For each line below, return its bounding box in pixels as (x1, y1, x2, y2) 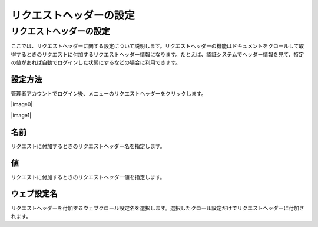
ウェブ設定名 (11, 189, 58, 199)
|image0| (11, 101, 33, 108)
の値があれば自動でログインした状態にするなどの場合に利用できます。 (11, 59, 181, 66)
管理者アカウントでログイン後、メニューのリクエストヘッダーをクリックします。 (11, 90, 207, 97)
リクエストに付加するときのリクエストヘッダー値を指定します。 (11, 173, 165, 180)
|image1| (11, 111, 32, 119)
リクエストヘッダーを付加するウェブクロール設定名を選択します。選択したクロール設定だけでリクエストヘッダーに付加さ (11, 204, 304, 212)
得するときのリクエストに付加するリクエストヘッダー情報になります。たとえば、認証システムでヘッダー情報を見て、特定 (11, 51, 304, 58)
